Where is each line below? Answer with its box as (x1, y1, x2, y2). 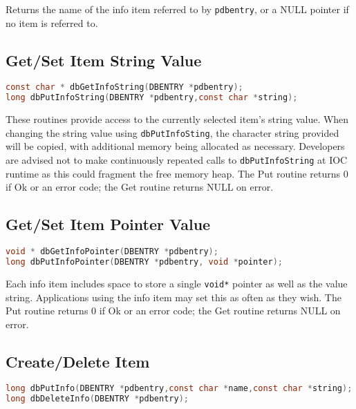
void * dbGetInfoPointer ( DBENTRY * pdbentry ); (6, 247, 218, 257)
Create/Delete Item (6, 350, 150, 372)
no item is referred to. (6, 15, 98, 30)
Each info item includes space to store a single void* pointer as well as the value (6, 276, 348, 290)
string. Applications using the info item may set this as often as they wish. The (6, 289, 341, 304)
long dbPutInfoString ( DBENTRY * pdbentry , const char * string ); (6, 93, 298, 103)
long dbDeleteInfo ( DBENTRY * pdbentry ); (6, 394, 189, 404)
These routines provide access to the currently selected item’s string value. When (6, 112, 349, 126)
